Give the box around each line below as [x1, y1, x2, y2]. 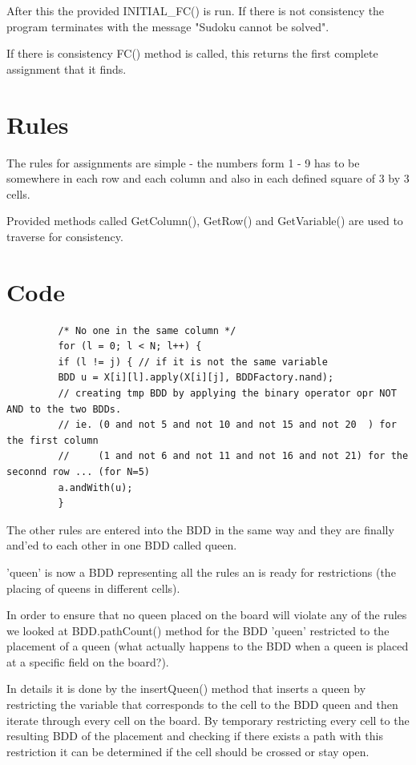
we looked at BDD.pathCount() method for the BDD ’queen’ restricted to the [6, 622, 390, 638]
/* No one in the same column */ [58, 324, 236, 336]
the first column [6, 434, 99, 446]
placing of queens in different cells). [6, 579, 180, 596]
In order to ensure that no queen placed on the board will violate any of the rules [6, 606, 407, 623]
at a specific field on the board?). [6, 653, 169, 670]
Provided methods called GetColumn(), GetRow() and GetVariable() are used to [6, 212, 403, 229]
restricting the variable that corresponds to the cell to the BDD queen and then [6, 696, 398, 713]
